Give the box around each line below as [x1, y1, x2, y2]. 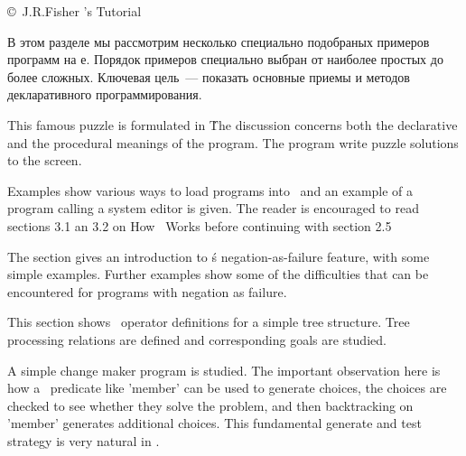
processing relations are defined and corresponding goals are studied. [7, 330, 387, 349]
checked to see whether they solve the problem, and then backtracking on [7, 396, 414, 414]
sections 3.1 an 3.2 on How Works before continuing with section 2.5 [7, 216, 392, 235]
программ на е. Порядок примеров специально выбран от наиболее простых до [7, 50, 443, 69]
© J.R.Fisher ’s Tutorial [7, 2, 142, 20]
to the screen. [7, 151, 82, 170]
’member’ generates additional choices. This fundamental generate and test [7, 414, 422, 433]
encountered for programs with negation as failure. [7, 282, 287, 301]
